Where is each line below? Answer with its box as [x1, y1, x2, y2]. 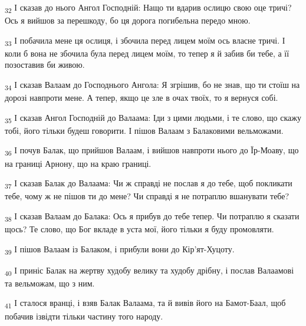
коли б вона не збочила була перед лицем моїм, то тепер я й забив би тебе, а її [5, 47, 289, 59]
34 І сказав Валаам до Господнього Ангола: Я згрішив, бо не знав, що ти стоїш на [5, 78, 300, 92]
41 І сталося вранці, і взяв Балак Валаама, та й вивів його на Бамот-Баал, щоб [5, 297, 286, 311]
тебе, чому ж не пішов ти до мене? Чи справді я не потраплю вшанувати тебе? [5, 190, 289, 202]
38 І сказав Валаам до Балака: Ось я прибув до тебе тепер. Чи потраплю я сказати [5, 209, 300, 223]
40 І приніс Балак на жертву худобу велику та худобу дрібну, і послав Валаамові [5, 264, 294, 278]
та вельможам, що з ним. [5, 276, 95, 289]
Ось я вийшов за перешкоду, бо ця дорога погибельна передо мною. [5, 14, 251, 27]
